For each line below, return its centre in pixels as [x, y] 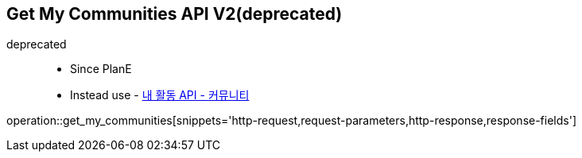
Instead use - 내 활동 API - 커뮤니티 [160, 95]
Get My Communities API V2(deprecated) [175, 14]
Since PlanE [101, 69]
